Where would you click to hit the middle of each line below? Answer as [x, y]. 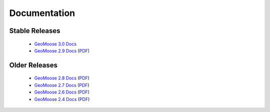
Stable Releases [35, 31]
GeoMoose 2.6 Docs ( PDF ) [62, 92]
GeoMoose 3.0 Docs [55, 44]
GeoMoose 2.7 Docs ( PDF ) [62, 85]
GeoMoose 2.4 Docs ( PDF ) [62, 99]
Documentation [42, 13]
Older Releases [33, 65]
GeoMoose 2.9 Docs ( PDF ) [62, 50]
